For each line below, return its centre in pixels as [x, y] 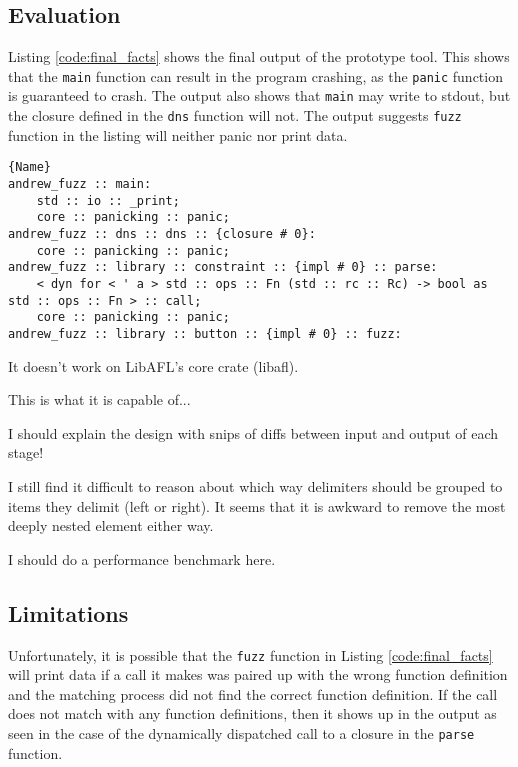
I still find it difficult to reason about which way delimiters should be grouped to [255, 485]
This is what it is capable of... [99, 399]
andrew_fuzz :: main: [80, 184]
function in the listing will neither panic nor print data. [178, 134]
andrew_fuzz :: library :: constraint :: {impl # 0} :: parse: [223, 267]
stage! [26, 452]
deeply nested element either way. [111, 525]
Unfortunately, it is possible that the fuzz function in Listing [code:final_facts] [250, 654]
